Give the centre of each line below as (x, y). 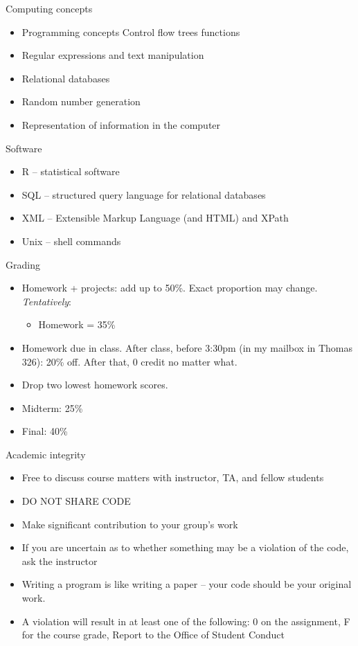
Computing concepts (49, 8)
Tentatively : (46, 301)
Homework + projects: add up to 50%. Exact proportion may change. (170, 288)
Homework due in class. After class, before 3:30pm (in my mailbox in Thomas (187, 347)
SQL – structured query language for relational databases (144, 194)
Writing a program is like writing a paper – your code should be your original (187, 584)
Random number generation (81, 101)
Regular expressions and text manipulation (113, 55)
